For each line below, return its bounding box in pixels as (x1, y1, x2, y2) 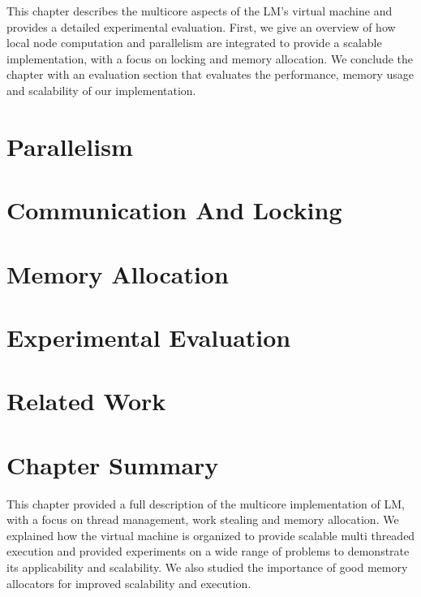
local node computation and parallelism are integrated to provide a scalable (6, 34, 382, 51)
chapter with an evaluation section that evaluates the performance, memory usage (6, 66, 415, 83)
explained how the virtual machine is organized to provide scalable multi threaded (6, 526, 415, 543)
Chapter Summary (6, 448, 219, 481)
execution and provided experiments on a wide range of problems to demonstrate (6, 543, 410, 560)
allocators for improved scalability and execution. (6, 574, 251, 591)
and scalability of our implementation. (6, 81, 196, 98)
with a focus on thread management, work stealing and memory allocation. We (6, 511, 399, 528)
